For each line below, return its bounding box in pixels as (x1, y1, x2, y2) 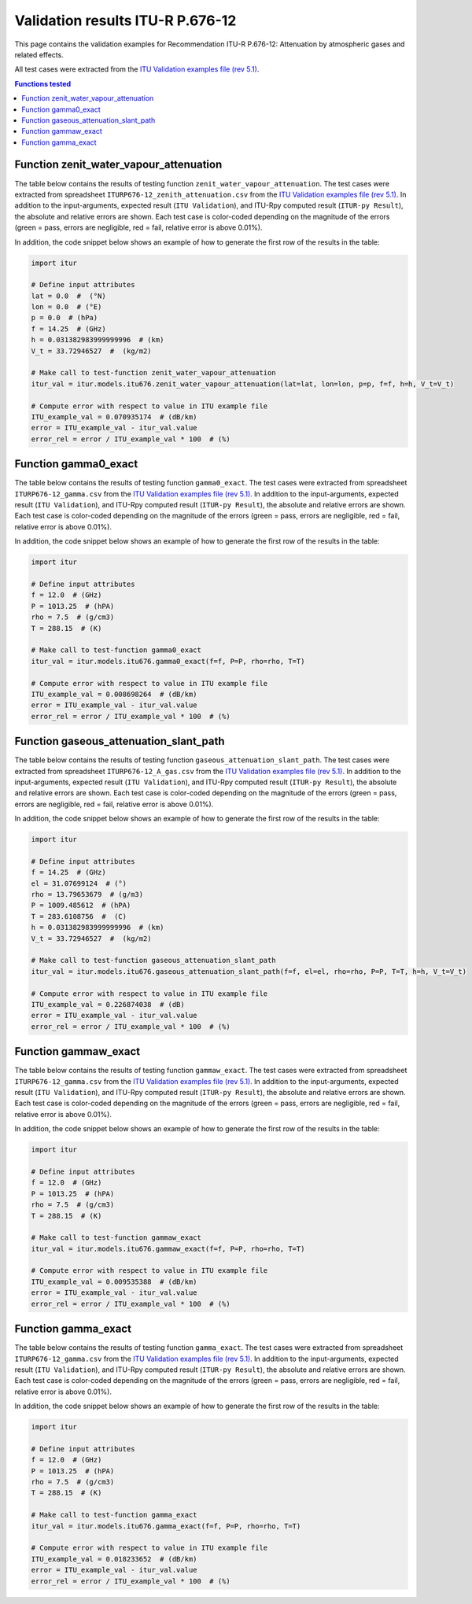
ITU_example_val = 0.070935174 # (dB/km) (31, 412, 197, 421)
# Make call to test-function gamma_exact (31, 1510, 197, 1520)
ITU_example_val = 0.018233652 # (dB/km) (31, 1554, 197, 1563)
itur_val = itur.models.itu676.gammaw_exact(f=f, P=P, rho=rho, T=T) (31, 1244, 305, 1253)
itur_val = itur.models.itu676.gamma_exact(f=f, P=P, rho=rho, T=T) (31, 1521, 301, 1530)
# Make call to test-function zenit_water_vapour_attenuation (31, 368, 276, 378)
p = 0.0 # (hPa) (31, 313, 98, 323)
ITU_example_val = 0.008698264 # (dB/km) (31, 689, 197, 699)
